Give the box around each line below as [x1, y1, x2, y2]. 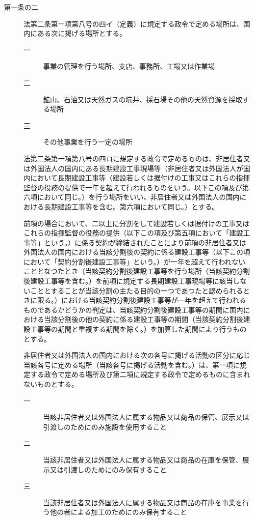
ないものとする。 [24, 379, 78, 389]
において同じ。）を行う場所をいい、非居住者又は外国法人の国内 [37, 192, 240, 202]
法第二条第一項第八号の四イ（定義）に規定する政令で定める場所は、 [24, 18, 243, 29]
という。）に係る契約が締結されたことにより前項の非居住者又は [44, 237, 246, 247]
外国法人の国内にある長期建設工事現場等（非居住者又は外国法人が [30, 163, 243, 173]
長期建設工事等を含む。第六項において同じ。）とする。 [44, 201, 219, 211]
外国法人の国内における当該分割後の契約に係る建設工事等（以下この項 [24, 247, 250, 257]
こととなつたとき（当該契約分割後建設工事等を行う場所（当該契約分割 [24, 266, 250, 276]
